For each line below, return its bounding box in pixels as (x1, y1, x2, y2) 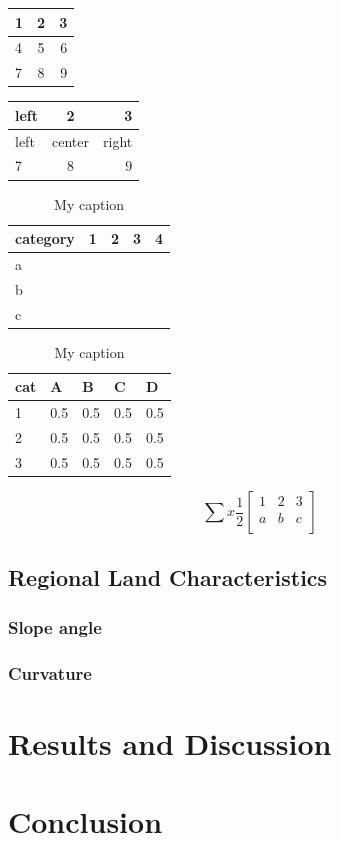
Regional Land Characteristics (8, 562, 328, 593)
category (15, 228, 75, 249)
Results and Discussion (8, 722, 332, 763)
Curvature (8, 660, 92, 685)
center (52, 130, 90, 151)
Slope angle (8, 614, 102, 639)
